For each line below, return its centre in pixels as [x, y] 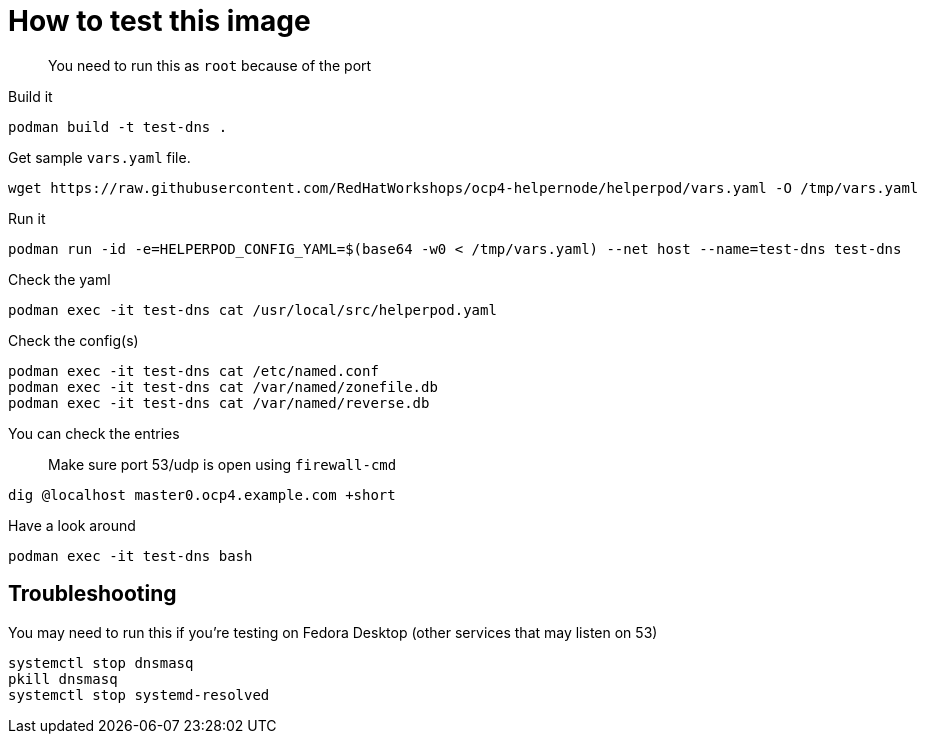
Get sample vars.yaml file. [99, 157]
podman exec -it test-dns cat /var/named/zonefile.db [223, 386]
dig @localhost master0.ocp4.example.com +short [202, 494]
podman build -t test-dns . [118, 126]
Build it [30, 96]
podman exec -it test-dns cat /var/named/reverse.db [219, 402]
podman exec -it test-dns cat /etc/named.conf [193, 370]
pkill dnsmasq [63, 678]
